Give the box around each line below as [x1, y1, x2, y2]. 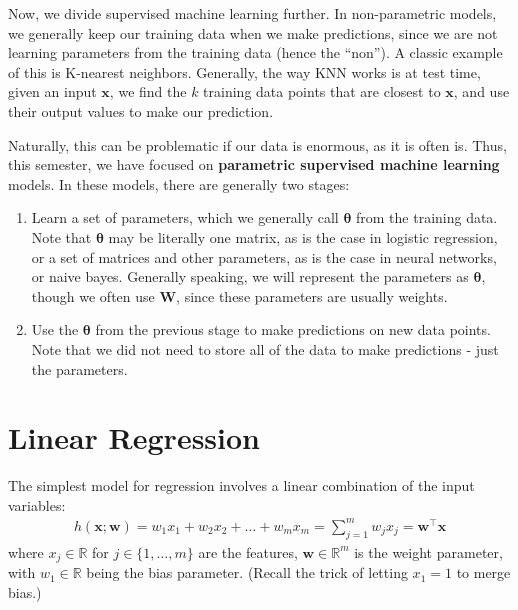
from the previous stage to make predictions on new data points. [95, 319, 491, 340]
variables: [8, 494, 66, 515]
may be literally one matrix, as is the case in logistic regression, [108, 226, 498, 247]
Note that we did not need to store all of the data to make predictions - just [31, 338, 499, 359]
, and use [453, 81, 510, 102]
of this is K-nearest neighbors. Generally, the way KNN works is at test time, [8, 61, 481, 82]
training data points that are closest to [203, 81, 441, 102]
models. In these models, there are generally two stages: [8, 173, 350, 194]
